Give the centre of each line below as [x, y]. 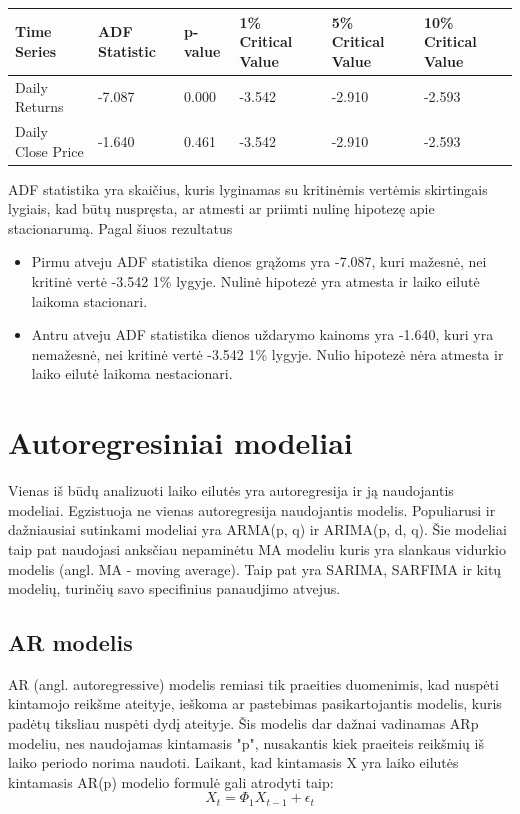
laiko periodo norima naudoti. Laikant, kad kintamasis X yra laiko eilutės [233, 762]
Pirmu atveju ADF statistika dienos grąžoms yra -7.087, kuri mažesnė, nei [259, 261]
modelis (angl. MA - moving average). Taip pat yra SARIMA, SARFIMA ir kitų [255, 568]
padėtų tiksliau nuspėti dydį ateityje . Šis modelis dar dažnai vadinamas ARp [243, 723]
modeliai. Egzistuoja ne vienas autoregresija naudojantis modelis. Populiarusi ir [252, 509]
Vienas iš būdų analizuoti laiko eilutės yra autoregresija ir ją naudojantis [231, 490]
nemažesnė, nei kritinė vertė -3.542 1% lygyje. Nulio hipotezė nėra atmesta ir [267, 353]
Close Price [49, 150]
